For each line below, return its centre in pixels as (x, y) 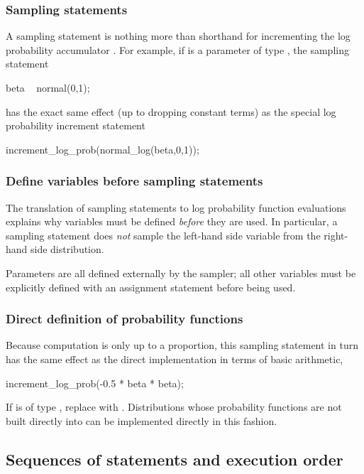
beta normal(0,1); (48, 87)
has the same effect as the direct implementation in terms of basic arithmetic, (175, 359)
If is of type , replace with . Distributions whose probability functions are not (174, 407)
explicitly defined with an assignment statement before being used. (151, 287)
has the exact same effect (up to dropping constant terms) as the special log (171, 111)
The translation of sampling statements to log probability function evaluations (176, 207)
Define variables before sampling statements (134, 181)
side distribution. (67, 249)
